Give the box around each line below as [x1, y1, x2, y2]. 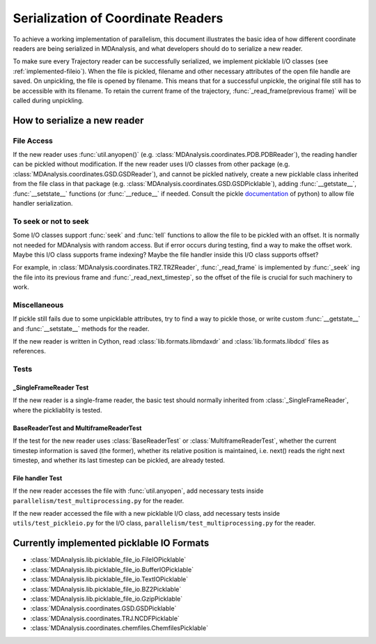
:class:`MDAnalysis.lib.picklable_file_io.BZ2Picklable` [30, 585, 182, 593]
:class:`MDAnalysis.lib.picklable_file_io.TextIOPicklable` [30, 575, 188, 583]
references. [13, 347, 47, 355]
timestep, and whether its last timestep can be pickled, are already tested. [13, 456, 226, 464]
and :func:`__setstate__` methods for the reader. [13, 324, 150, 332]
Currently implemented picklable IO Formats [13, 537, 210, 549]
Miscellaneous [13, 300, 64, 309]
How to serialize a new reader [13, 114, 144, 126]
